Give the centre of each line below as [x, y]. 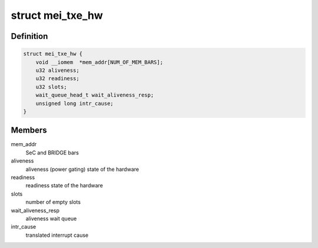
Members [29, 130]
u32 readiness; [57, 79]
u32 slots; [51, 87]
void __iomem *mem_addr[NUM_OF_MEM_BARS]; [99, 62]
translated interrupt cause [57, 235]
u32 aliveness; [57, 70]
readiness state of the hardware [64, 186]
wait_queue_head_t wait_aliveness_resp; [95, 95]
